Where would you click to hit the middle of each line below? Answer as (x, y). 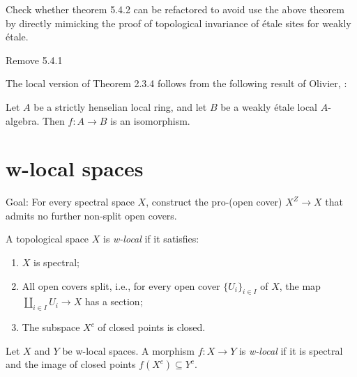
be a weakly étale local (269, 106)
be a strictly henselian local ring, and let (120, 106)
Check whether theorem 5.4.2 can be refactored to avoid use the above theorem (175, 9)
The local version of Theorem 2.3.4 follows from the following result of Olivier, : (176, 83)
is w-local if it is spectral (291, 350)
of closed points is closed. (152, 327)
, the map (300, 285)
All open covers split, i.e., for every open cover (121, 285)
